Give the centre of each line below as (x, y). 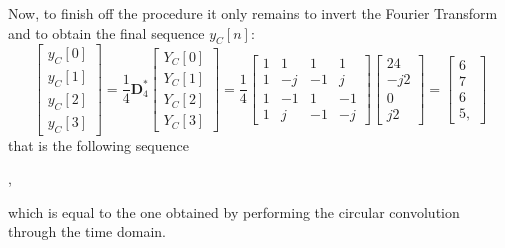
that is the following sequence (98, 144)
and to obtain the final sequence (106, 32)
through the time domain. (87, 231)
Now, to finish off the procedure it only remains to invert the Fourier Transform (253, 13)
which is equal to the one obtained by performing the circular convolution (234, 211)
